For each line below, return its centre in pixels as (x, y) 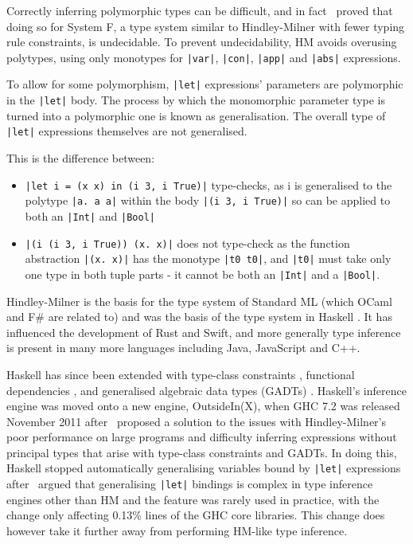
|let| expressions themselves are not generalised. (127, 131)
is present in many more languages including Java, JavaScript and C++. (183, 348)
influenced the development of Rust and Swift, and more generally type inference (204, 332)
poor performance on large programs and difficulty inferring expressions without (202, 437)
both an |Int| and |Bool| (90, 215)
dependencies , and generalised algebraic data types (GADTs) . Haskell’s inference (206, 390)
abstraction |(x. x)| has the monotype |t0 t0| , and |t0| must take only (208, 258)
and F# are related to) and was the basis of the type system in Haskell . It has (199, 317)
